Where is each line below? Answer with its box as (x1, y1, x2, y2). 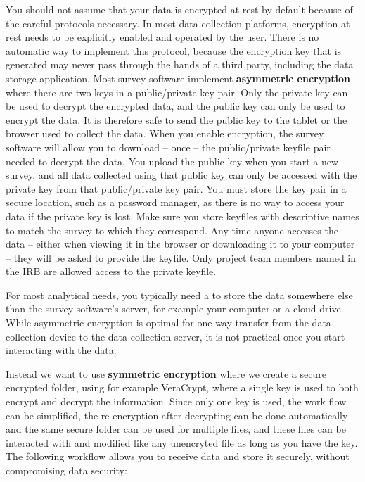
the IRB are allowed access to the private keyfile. (6, 264, 217, 279)
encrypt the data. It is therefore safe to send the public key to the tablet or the (6, 112, 347, 127)
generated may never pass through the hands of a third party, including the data (6, 57, 354, 72)
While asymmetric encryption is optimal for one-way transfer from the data (6, 315, 331, 330)
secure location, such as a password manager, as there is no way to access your (6, 195, 345, 210)
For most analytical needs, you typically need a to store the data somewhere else (6, 287, 353, 302)
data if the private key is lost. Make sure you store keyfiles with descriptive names (6, 208, 359, 223)
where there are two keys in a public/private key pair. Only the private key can (6, 84, 348, 99)
